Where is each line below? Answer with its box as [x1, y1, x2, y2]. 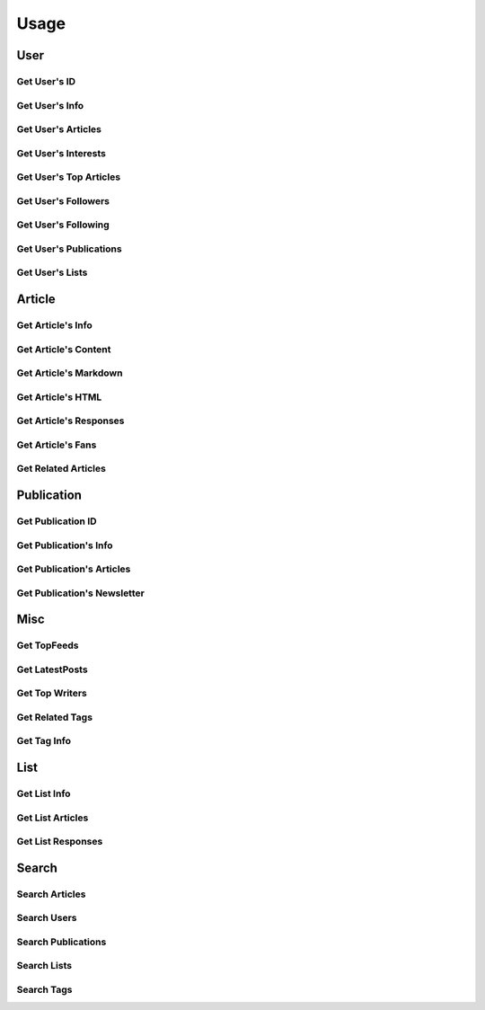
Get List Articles [16, 811, 89, 824]
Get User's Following [16, 218, 110, 231]
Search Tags [16, 984, 73, 997]
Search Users [16, 912, 77, 925]
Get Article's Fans [16, 439, 97, 451]
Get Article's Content [16, 342, 111, 355]
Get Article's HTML [16, 391, 102, 403]
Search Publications [16, 935, 107, 948]
